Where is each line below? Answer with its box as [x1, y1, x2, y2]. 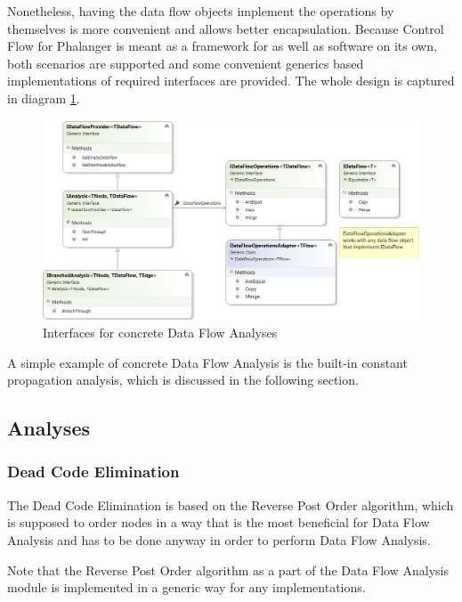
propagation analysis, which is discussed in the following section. [7, 370, 359, 389]
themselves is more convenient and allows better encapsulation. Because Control [7, 19, 444, 37]
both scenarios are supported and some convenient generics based [7, 53, 364, 72]
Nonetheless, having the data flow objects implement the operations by [7, 2, 394, 20]
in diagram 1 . [7, 88, 80, 107]
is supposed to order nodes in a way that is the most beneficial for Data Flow [7, 513, 430, 532]
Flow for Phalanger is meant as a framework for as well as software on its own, [7, 37, 437, 55]
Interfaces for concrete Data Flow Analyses [43, 322, 278, 341]
